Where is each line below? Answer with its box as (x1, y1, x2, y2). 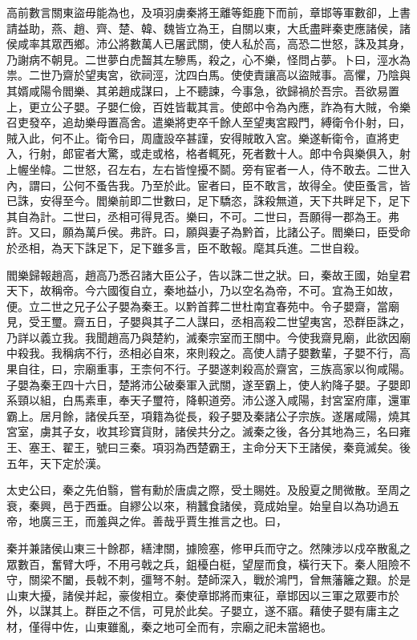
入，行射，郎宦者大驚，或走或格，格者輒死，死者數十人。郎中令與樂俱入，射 (6, 145, 411, 162)
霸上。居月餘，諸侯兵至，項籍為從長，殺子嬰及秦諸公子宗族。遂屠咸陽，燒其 (6, 407, 411, 424)
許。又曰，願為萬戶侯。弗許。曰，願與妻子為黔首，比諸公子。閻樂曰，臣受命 (6, 223, 411, 240)
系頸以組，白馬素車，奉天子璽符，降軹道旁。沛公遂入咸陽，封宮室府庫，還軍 (6, 392, 411, 409)
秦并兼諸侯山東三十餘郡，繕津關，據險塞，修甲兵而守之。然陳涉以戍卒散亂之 (6, 540, 411, 556)
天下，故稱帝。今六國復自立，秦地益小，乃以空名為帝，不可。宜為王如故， (6, 282, 399, 299)
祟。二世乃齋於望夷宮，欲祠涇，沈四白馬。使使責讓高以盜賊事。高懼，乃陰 (6, 66, 399, 83)
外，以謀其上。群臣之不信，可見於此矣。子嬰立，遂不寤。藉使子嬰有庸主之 (6, 602, 399, 619)
